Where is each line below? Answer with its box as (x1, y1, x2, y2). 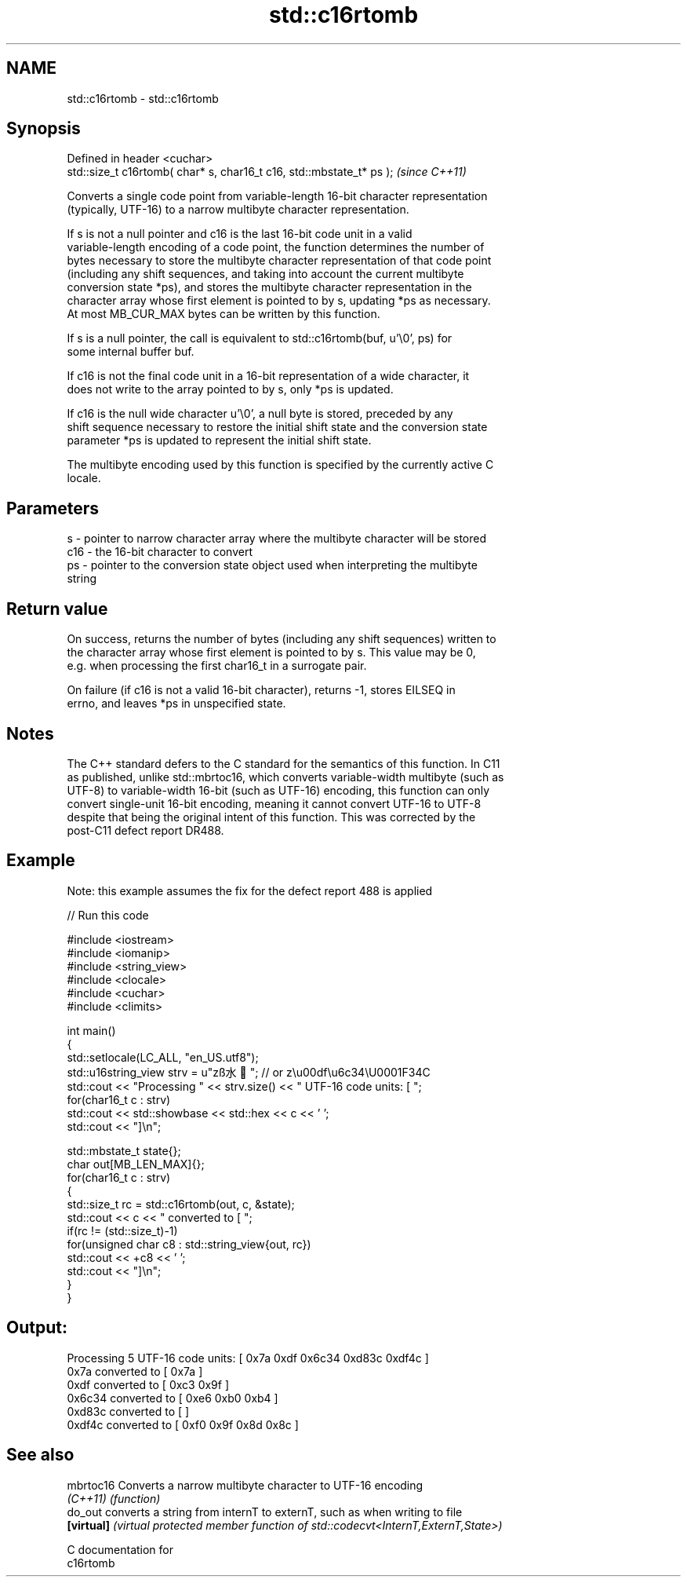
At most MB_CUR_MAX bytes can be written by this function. (67, 307, 380, 321)
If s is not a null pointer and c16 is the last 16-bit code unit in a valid (67, 227, 413, 241)
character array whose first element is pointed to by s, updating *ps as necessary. (67, 294, 491, 308)
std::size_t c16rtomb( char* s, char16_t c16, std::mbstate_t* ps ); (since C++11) (67, 165, 467, 179)
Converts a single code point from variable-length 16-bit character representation (67, 189, 488, 203)
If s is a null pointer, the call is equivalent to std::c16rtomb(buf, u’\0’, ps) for (67, 331, 453, 345)
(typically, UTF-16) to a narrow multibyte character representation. (67, 203, 409, 217)
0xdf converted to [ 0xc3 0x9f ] (67, 1377, 230, 1391)
